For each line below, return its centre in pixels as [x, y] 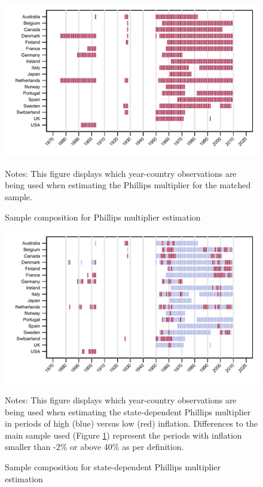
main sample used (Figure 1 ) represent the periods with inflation [123, 435]
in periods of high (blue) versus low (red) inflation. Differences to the [131, 423]
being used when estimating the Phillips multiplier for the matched [128, 185]
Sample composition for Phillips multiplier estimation [103, 217]
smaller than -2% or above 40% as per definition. [94, 447]
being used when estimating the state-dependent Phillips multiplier [128, 411]
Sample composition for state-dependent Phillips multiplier [113, 467]
